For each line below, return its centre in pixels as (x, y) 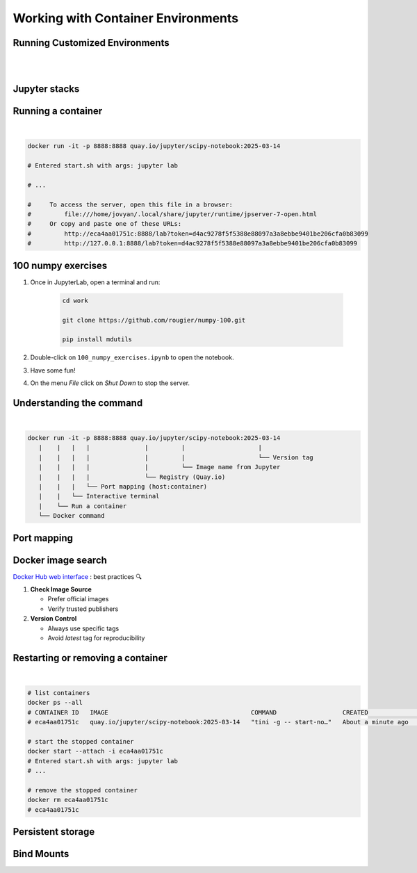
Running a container (58, 111)
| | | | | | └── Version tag (176, 457)
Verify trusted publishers (83, 609)
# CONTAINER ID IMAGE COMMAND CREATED (198, 712)
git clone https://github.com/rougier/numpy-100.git (154, 320)
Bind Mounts (41, 854)
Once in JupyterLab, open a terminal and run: (95, 282)
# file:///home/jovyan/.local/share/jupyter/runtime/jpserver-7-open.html (172, 214)
